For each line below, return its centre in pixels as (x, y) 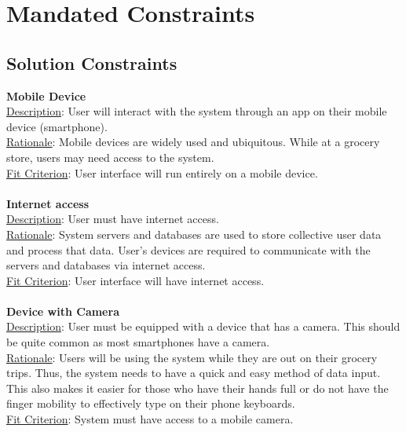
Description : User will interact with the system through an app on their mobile (197, 111)
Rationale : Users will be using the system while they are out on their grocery (192, 357)
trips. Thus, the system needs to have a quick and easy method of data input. (194, 373)
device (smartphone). (57, 126)
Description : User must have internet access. (113, 219)
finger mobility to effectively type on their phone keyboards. (151, 403)
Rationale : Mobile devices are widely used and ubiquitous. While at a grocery (193, 142)
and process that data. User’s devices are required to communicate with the (188, 249)
